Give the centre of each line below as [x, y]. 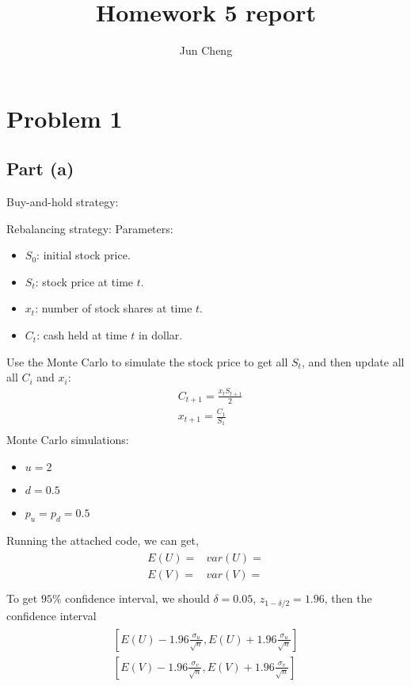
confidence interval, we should [137, 598]
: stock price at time [84, 281]
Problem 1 [65, 118]
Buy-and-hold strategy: [63, 202]
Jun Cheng [206, 50]
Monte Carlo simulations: [68, 440]
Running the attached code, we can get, [103, 540]
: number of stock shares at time [114, 308]
